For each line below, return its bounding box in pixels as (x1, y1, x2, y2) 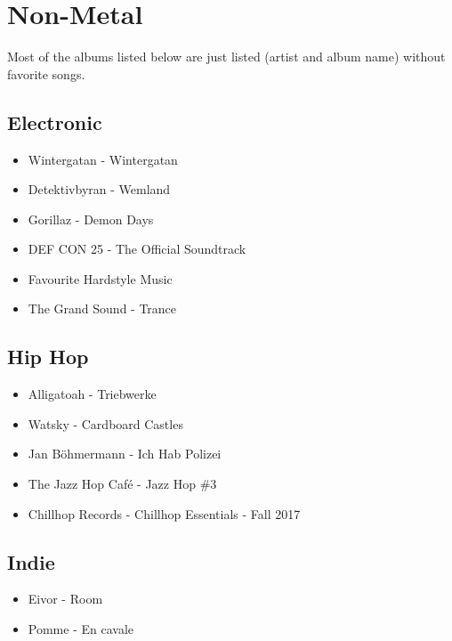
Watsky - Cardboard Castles (28, 414, 183, 433)
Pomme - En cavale (28, 620, 133, 638)
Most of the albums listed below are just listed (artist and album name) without (7, 47, 446, 66)
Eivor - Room (28, 589, 103, 608)
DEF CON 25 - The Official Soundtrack (28, 239, 246, 258)
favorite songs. (7, 64, 85, 83)
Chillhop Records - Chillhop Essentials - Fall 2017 (28, 504, 301, 523)
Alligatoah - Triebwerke (28, 385, 157, 403)
